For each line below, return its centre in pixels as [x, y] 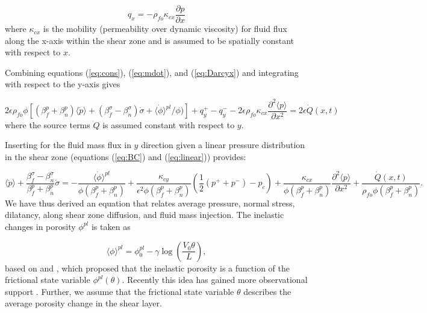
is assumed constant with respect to [169, 124]
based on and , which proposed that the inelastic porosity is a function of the [147, 268]
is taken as [111, 226]
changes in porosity [40, 226]
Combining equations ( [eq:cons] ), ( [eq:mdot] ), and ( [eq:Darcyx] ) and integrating [152, 72]
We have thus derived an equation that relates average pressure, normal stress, [150, 203]
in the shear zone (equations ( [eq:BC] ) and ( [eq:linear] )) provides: [126, 156]
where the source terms [48, 124]
